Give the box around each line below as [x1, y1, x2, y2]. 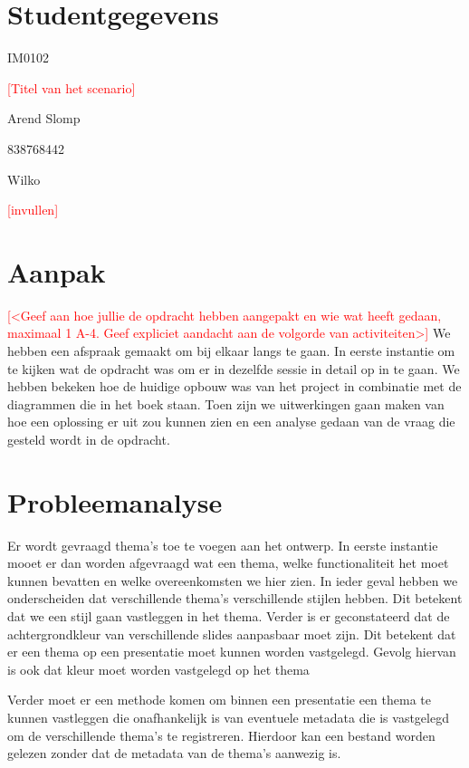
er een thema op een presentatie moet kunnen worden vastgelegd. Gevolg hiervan [7, 642, 456, 661]
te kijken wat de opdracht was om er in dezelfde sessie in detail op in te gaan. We [7, 359, 460, 378]
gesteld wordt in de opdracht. [7, 429, 170, 448]
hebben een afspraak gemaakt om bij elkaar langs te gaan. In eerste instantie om [7, 341, 455, 360]
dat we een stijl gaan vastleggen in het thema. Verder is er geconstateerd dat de [7, 607, 450, 626]
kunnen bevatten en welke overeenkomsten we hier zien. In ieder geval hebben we [7, 571, 458, 590]
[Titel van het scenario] [7, 78, 136, 97]
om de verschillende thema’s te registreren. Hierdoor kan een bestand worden [7, 725, 435, 744]
